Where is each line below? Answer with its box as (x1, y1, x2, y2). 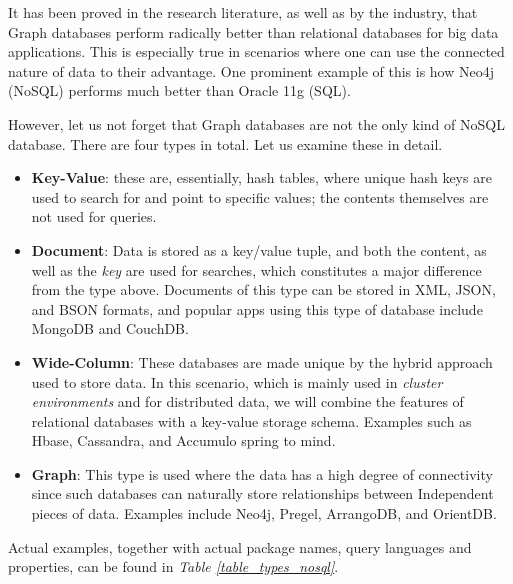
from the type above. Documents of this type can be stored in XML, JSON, (31, 279, 496, 300)
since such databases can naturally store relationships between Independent (31, 483, 494, 504)
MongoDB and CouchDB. (31, 318, 189, 339)
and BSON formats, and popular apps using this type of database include (31, 298, 483, 319)
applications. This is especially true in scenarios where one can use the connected (8, 41, 505, 62)
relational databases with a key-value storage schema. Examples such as (31, 410, 472, 431)
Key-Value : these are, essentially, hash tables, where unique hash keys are (31, 167, 492, 188)
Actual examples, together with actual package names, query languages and (8, 536, 472, 557)
